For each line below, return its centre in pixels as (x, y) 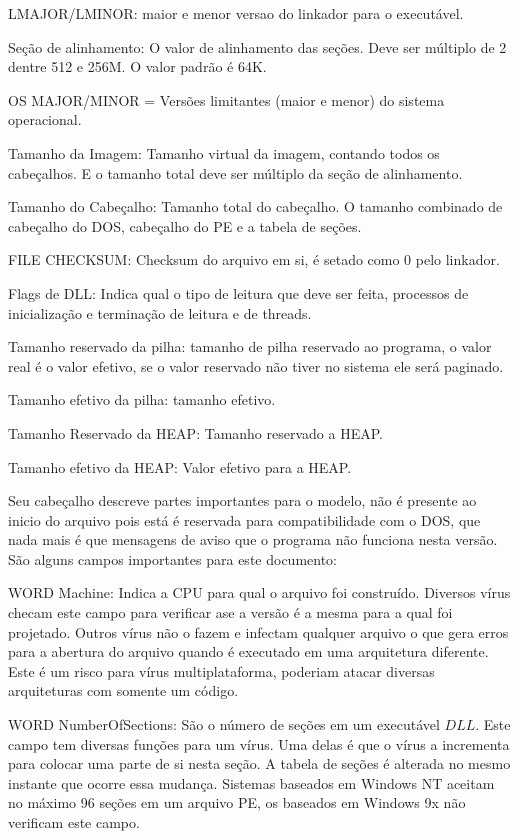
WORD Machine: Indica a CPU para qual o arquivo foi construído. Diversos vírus (259, 592)
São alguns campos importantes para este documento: (172, 558)
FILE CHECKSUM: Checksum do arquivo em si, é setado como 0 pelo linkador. (254, 259)
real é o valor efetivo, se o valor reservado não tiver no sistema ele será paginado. (256, 365)
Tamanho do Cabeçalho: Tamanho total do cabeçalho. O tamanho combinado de (255, 206)
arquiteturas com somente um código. (123, 690)
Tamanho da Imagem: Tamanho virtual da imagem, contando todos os (224, 152)
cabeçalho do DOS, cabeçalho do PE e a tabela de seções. (185, 225)
